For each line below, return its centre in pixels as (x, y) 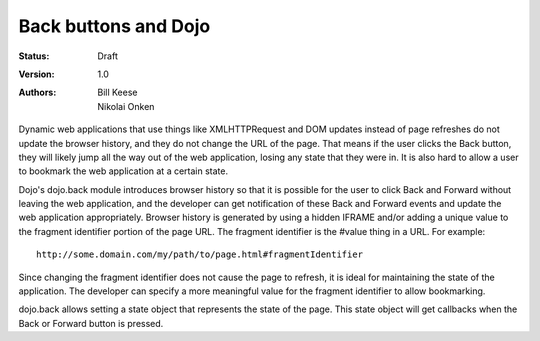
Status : (34, 56)
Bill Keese (117, 92)
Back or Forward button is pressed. (91, 323)
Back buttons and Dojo (114, 26)
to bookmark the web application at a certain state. (123, 171)
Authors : (37, 92)
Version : (36, 74)
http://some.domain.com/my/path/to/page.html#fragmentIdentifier (200, 254)
